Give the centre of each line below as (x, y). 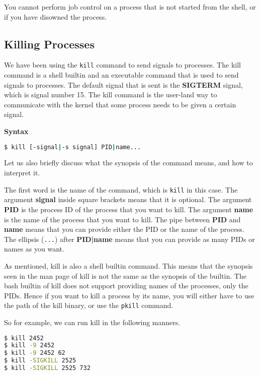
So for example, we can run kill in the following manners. (92, 322)
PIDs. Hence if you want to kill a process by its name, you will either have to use (129, 295)
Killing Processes (49, 44)
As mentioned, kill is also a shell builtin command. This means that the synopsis (128, 265)
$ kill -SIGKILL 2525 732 (47, 368)
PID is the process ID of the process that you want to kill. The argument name (129, 209)
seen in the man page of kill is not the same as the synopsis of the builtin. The (125, 275)
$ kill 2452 (24, 338)
